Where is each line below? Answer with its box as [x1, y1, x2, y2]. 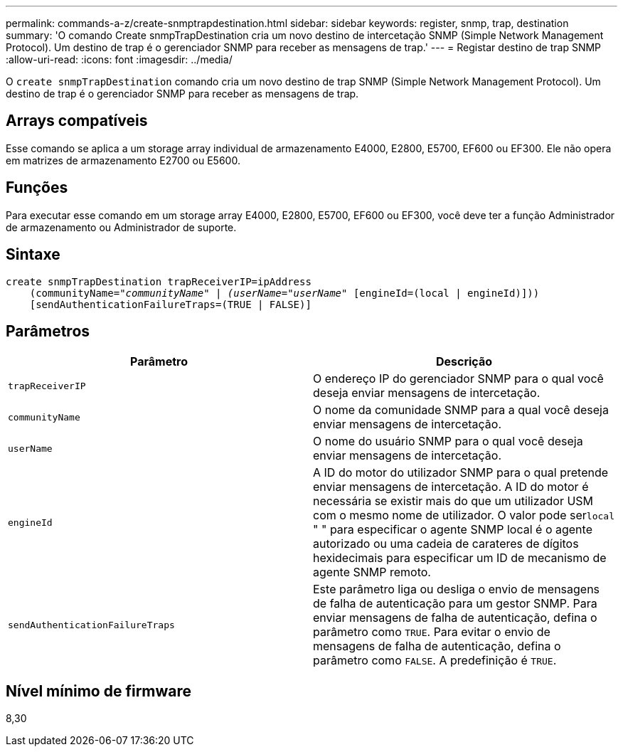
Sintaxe [6, 245, 60, 264]
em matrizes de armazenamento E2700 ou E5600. [6, 154, 240, 166]
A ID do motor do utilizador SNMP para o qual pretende [313, 465, 609, 480]
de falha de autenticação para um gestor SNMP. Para [313, 596, 597, 611]
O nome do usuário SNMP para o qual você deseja [313, 434, 583, 449]
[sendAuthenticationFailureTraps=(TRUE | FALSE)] [29, 298, 311, 310]
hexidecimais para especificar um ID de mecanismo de [313, 551, 607, 566]
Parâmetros [6, 322, 90, 340]
